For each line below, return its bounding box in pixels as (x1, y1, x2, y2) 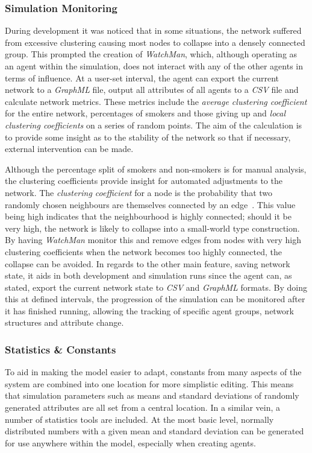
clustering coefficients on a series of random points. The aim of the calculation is (5, 118, 302, 131)
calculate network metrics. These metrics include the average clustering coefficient (5, 95, 307, 107)
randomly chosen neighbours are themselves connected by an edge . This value (5, 198, 296, 211)
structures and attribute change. (5, 316, 124, 329)
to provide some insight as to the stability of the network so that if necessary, (5, 130, 291, 143)
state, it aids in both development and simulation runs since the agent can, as (5, 269, 292, 282)
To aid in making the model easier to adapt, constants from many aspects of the (5, 366, 302, 378)
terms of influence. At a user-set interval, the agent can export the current (5, 71, 279, 84)
